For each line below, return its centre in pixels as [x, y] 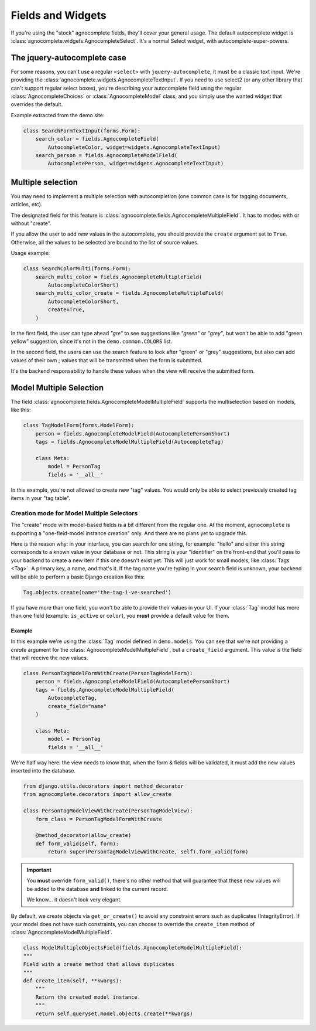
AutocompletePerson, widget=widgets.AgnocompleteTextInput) [136, 164]
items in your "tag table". [41, 498]
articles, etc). [27, 205]
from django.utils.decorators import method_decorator [103, 786]
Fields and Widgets [59, 15]
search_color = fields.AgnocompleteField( [97, 139]
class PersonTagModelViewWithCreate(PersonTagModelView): [108, 811]
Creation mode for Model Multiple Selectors [74, 513]
